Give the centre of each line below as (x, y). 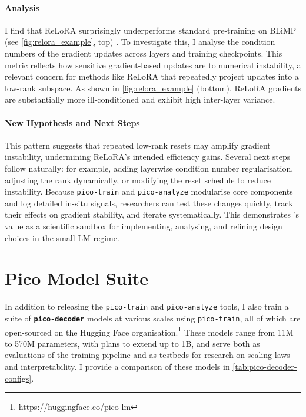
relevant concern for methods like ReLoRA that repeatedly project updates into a (152, 76)
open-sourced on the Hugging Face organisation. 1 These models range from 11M (149, 331)
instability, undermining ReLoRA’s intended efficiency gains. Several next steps (148, 157)
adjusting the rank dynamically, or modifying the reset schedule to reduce (138, 180)
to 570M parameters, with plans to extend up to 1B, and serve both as (132, 343)
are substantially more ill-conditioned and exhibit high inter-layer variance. (140, 99)
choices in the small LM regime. (62, 237)
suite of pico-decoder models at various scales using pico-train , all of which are (153, 318)
